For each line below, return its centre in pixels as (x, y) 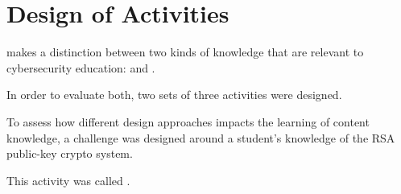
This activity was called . (68, 180)
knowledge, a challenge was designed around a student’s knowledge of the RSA (201, 137)
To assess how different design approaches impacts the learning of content (188, 121)
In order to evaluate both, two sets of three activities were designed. (174, 95)
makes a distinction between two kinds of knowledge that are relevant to (185, 52)
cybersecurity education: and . (81, 67)
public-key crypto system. (70, 153)
